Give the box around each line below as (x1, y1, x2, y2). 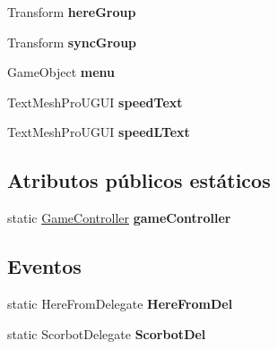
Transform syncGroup (7, 32, 137, 51)
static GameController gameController (7, 209, 231, 227)
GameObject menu (7, 63, 115, 81)
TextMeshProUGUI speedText (7, 92, 183, 111)
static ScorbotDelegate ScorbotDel (7, 324, 206, 343)
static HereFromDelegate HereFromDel (7, 294, 233, 312)
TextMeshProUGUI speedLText (7, 123, 190, 141)
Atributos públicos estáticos (7, 166, 271, 194)
